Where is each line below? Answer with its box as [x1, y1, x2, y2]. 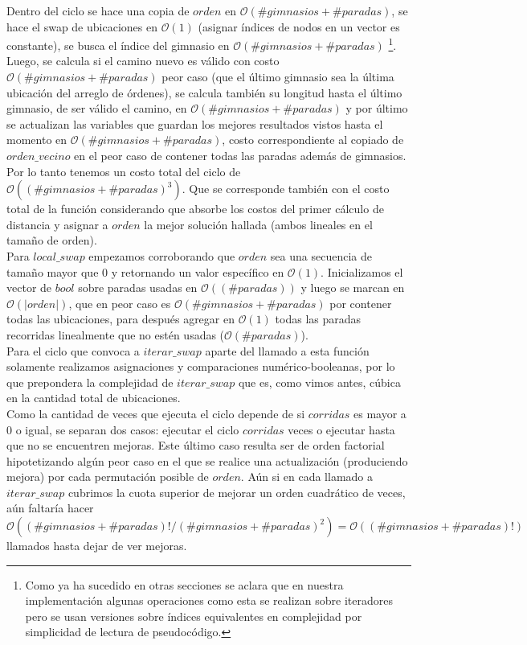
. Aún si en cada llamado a [240, 468, 374, 485]
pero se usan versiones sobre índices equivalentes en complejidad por [25, 607, 362, 624]
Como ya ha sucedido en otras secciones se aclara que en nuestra [25, 576, 344, 593]
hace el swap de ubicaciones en [6, 18, 157, 35]
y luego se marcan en [300, 279, 405, 296]
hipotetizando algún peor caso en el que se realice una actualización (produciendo [6, 452, 408, 469]
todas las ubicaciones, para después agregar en [6, 310, 235, 327]
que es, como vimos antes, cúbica [238, 373, 401, 390]
